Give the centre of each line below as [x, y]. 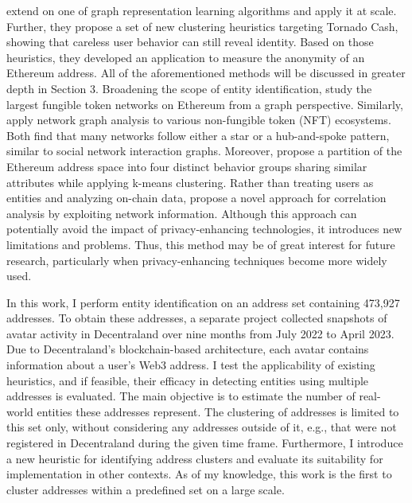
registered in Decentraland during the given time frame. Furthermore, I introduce [205, 443]
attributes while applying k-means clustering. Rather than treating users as [190, 182]
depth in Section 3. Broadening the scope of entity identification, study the [189, 88]
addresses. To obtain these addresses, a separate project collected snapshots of [197, 318]
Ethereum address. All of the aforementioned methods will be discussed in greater [206, 73]
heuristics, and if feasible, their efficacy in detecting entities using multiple [188, 380]
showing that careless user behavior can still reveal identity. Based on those [190, 42]
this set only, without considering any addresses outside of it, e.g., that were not [202, 427]
